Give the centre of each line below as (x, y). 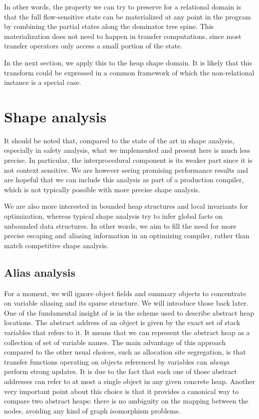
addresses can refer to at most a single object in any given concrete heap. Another (129, 381)
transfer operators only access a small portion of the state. (93, 46)
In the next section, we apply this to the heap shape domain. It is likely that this (128, 62)
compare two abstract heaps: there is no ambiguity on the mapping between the (126, 401)
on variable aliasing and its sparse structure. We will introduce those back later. (126, 303)
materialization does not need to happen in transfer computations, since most (123, 36)
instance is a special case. (43, 82)
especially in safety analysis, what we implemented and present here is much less (127, 150)
